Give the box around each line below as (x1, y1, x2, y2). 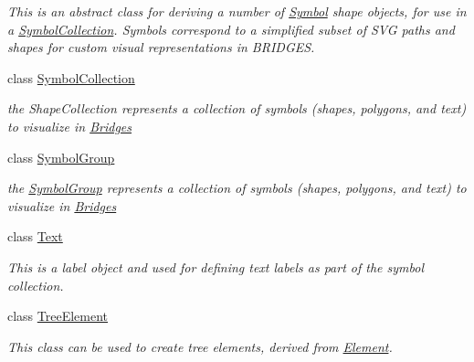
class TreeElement (7, 306, 109, 325)
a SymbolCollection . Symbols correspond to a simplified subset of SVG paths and (7, 19, 455, 38)
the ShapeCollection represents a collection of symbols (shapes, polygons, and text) (7, 99, 467, 118)
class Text (7, 227, 63, 246)
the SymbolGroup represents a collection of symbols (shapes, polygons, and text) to (7, 178, 467, 197)
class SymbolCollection (7, 68, 135, 87)
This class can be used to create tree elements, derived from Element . (7, 336, 393, 356)
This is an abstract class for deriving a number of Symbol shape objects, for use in (7, 2, 467, 20)
